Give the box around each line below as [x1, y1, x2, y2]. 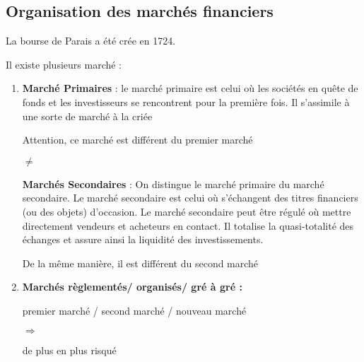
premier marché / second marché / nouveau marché [22, 303, 247, 317]
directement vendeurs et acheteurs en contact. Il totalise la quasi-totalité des [22, 218, 354, 233]
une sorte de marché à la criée [22, 108, 153, 123]
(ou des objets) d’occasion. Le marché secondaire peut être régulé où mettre [22, 204, 351, 218]
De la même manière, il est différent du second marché [22, 255, 259, 270]
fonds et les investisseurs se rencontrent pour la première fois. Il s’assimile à [22, 94, 350, 109]
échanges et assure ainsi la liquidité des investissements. [22, 232, 264, 247]
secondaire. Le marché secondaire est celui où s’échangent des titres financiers [22, 190, 358, 205]
